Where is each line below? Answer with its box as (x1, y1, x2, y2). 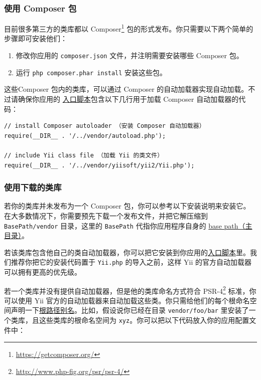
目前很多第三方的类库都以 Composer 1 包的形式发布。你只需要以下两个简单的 (4, 22, 253, 34)
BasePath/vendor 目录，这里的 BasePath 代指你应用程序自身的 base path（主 (4, 220, 252, 231)
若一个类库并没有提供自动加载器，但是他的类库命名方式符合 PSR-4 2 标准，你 (4, 284, 256, 296)
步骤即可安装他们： (4, 33, 67, 44)
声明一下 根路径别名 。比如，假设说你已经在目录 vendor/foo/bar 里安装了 (11, 305, 249, 315)
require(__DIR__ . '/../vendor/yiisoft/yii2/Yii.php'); (4, 161, 195, 169)
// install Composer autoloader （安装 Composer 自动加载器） (4, 122, 205, 130)
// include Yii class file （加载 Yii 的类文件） (4, 151, 164, 159)
